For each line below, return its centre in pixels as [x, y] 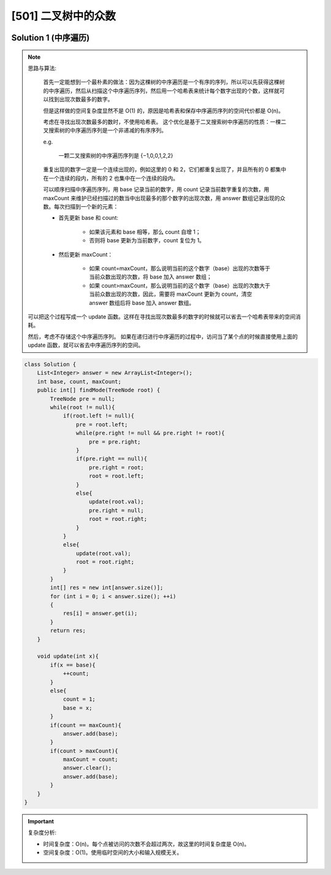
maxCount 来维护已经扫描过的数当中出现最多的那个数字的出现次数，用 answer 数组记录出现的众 [164, 198]
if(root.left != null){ [99, 416]
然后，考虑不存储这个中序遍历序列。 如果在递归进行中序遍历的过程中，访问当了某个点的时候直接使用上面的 [163, 336]
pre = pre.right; [115, 441]
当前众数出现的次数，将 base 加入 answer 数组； [151, 277]
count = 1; [79, 699]
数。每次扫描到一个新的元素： [81, 207]
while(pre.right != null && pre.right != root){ [150, 433]
